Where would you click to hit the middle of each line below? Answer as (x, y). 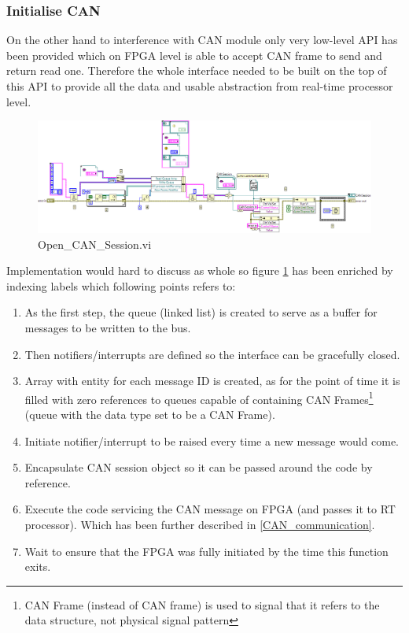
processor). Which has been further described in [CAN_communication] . (200, 524)
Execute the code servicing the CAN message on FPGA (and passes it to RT (210, 509)
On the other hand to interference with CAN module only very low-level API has (202, 40)
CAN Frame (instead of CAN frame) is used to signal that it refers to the (202, 604)
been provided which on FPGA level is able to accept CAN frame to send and (194, 55)
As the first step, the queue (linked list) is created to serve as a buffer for (201, 312)
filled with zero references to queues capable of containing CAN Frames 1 (199, 398)
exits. (38, 566)
